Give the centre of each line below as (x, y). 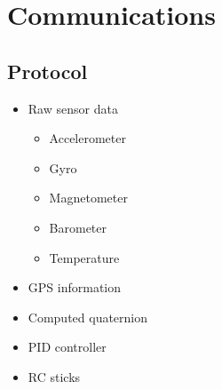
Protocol (48, 71)
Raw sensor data (73, 108)
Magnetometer (88, 198)
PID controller (67, 347)
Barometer (78, 227)
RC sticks (54, 376)
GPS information (74, 287)
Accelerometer (87, 138)
